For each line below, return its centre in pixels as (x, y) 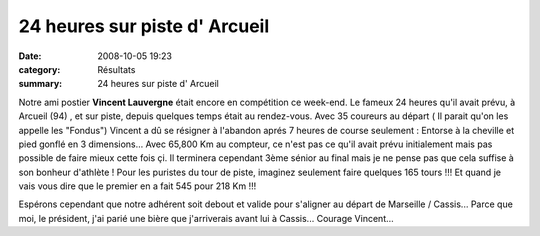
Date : (30, 56)
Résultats (116, 69)
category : (39, 69)
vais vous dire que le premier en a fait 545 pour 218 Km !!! (137, 186)
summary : (40, 84)
